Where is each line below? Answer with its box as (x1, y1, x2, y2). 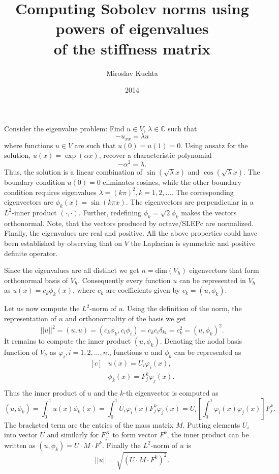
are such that (74, 140, 116, 150)
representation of (4, 313, 56, 323)
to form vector (112, 429, 157, 440)
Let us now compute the (4, 303, 80, 314)
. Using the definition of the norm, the (122, 303, 242, 314)
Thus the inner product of (4, 387, 85, 398)
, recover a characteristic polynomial (99, 150, 212, 160)
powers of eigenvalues (55, 18, 209, 39)
